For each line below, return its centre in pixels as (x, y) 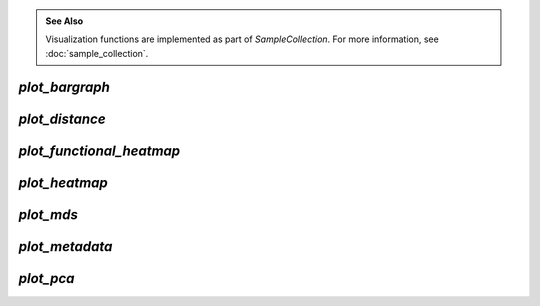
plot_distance (62, 118)
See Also (64, 21)
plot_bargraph (64, 86)
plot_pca (46, 278)
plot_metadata (65, 246)
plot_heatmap (63, 182)
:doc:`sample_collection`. (97, 53)
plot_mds (48, 214)
